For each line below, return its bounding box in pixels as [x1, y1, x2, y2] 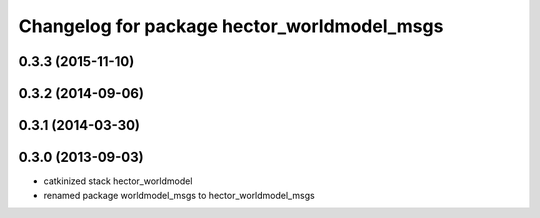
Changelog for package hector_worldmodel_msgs [18, 15, 444, 37]
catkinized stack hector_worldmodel [43, 175, 193, 187]
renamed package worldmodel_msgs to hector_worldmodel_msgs [43, 189, 315, 201]
